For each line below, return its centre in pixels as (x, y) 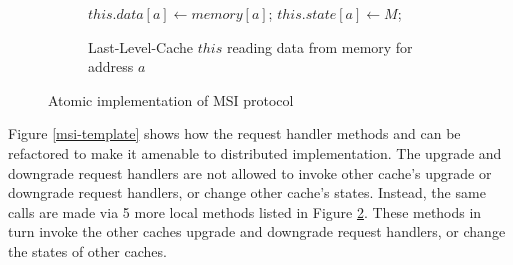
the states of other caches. (87, 250)
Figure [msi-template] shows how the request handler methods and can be (234, 133)
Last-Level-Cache (141, 46)
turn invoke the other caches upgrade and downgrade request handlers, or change (257, 231)
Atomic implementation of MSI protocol (171, 99)
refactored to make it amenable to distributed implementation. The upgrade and (255, 152)
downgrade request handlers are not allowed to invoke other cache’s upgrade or (250, 172)
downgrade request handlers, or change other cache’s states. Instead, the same (247, 192)
